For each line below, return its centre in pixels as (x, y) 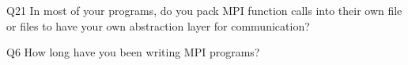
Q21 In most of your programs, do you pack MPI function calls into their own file (204, 10)
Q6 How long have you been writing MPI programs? (133, 52)
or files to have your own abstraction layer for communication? (158, 25)
